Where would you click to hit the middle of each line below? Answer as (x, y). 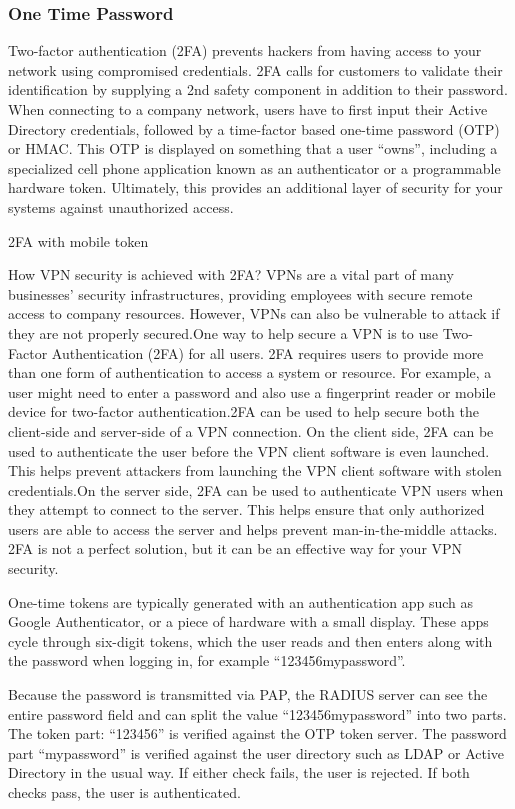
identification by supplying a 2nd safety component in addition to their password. (258, 89)
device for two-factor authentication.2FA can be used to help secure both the (244, 411)
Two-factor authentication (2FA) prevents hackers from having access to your (245, 50)
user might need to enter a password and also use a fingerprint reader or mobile (252, 391)
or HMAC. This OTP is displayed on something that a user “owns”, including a (253, 148)
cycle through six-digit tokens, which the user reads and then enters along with (250, 640)
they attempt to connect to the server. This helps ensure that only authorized (246, 509)
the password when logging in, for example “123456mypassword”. (207, 660)
